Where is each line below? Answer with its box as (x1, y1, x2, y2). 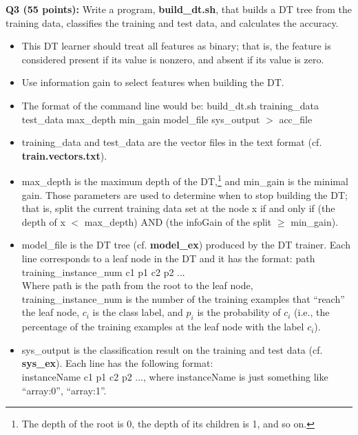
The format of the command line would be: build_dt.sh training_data (21, 98, 319, 112)
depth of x (21, 214, 65, 229)
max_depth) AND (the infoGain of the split (84, 214, 272, 229)
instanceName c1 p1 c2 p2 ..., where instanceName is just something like (21, 369, 328, 383)
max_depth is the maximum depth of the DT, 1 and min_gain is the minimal (21, 172, 348, 188)
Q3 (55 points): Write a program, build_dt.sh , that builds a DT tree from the (6, 2, 352, 16)
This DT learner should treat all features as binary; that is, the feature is (21, 39, 331, 53)
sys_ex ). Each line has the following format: (21, 356, 213, 370)
